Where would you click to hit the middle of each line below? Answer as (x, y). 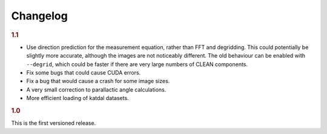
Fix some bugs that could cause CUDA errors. (84, 72)
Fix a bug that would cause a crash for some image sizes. (98, 81)
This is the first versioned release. (54, 123)
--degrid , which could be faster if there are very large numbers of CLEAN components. (137, 64)
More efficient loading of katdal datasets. (78, 98)
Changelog (39, 16)
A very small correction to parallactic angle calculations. (96, 89)
